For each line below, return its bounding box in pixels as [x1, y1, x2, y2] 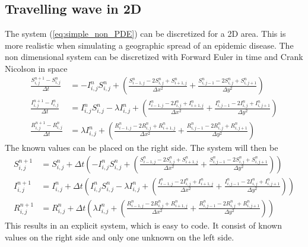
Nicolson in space [5, 62, 68, 74]
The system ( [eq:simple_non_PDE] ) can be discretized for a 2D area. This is [5, 27, 286, 40]
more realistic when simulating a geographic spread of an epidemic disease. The [5, 39, 294, 51]
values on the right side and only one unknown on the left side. [5, 230, 234, 243]
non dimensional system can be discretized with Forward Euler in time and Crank [5, 50, 303, 63]
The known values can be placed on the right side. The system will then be [5, 141, 278, 154]
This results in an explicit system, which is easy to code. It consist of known [5, 218, 282, 231]
